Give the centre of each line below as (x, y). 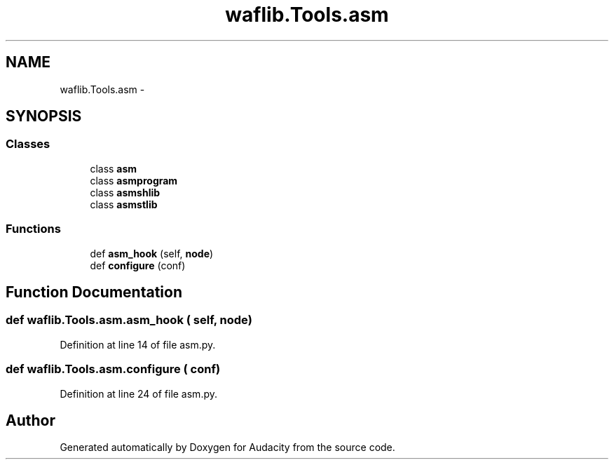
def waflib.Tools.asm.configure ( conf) (113, 369)
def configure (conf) (138, 265)
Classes (28, 144)
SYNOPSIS (44, 116)
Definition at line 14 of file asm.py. (138, 344)
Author (30, 420)
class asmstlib (124, 204)
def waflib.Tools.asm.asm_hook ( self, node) (129, 320)
